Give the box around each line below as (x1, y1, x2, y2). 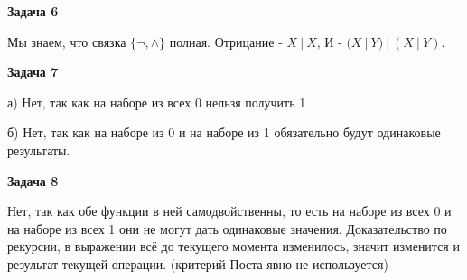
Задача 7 (7, 62, 59, 81)
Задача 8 (7, 171, 59, 190)
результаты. (7, 140, 70, 159)
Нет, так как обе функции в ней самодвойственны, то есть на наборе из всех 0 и (7, 201, 452, 220)
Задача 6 (7, 2, 59, 20)
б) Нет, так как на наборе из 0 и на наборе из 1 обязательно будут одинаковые (7, 123, 441, 142)
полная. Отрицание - (169, 32, 283, 51)
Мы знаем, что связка (7, 32, 126, 51)
